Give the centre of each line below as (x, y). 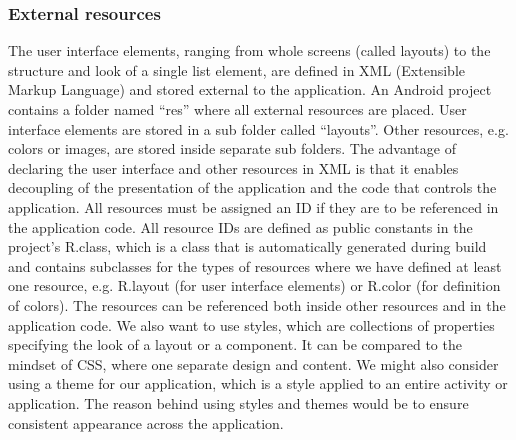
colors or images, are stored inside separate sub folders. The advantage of (232, 148)
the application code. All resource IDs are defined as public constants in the (240, 226)
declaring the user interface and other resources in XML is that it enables (233, 167)
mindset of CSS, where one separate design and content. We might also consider (253, 363)
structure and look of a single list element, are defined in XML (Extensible (236, 69)
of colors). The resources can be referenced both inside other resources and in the (257, 304)
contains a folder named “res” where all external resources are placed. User (237, 109)
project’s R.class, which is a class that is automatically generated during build (247, 246)
